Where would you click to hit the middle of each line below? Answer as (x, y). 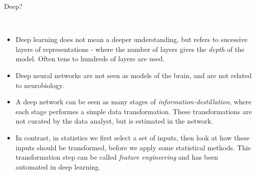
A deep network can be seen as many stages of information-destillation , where (133, 102)
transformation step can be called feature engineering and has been (117, 157)
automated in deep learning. (58, 166)
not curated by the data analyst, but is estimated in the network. (114, 121)
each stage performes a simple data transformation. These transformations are (134, 111)
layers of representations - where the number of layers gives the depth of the (130, 49)
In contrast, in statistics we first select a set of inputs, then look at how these (132, 137)
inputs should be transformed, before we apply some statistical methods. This (133, 147)
